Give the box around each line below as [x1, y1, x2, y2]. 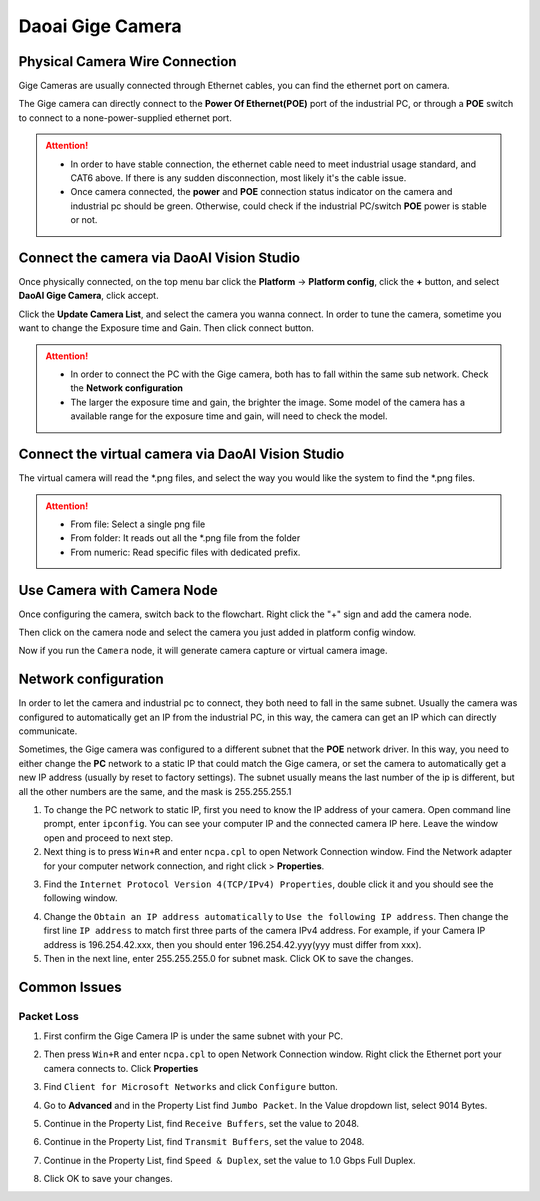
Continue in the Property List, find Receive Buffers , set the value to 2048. [43, 1118, 360, 1130]
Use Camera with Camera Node [18, 581, 219, 599]
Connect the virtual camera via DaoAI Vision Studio [18, 446, 345, 463]
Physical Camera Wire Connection [18, 53, 237, 70]
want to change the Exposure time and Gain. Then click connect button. [18, 322, 314, 334]
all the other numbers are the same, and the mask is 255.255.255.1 [18, 785, 292, 797]
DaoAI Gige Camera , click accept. [18, 290, 159, 302]
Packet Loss [18, 1009, 79, 1023]
